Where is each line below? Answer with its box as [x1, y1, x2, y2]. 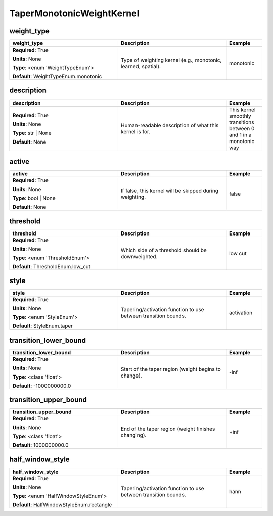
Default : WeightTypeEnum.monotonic [12, 73, 102, 80]
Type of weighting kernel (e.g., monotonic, [120, 57, 222, 64]
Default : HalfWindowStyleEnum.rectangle [12, 501, 112, 508]
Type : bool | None [12, 195, 56, 202]
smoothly [229, 112, 251, 119]
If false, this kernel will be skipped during [120, 187, 219, 194]
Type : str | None [12, 129, 52, 136]
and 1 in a [229, 131, 252, 138]
